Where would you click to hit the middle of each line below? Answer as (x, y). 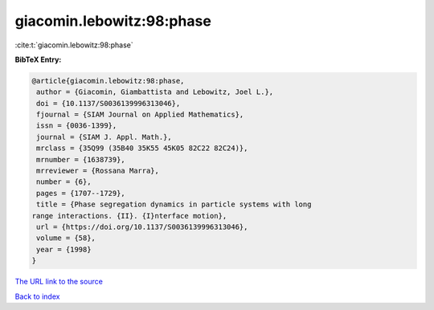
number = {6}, (64, 182)
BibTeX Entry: (38, 59)
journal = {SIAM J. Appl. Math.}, (104, 137)
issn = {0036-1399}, (77, 126)
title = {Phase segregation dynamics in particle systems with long (174, 204)
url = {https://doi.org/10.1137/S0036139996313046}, (142, 227)
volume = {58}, (66, 238)
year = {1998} (64, 249)
